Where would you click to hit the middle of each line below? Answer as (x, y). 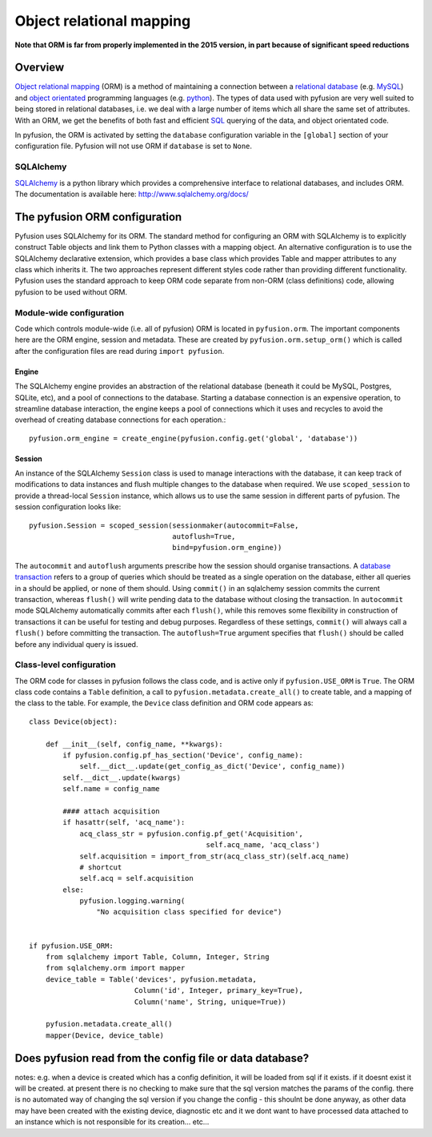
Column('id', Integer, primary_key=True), (218, 990)
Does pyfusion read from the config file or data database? (162, 1058)
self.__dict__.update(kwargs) (122, 777)
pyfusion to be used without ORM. (71, 291)
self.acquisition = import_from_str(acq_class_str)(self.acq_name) (214, 856)
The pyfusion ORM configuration (98, 217)
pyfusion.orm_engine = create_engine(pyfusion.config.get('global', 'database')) (194, 438)
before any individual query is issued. (76, 644)
